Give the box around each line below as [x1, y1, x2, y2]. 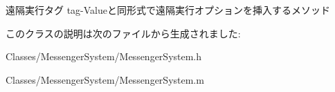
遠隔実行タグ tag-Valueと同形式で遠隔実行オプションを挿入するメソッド [6, 3, 330, 17]
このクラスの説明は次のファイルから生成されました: [6, 26, 241, 40]
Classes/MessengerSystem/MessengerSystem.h [6, 49, 202, 64]
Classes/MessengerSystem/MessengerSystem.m [6, 72, 204, 86]
